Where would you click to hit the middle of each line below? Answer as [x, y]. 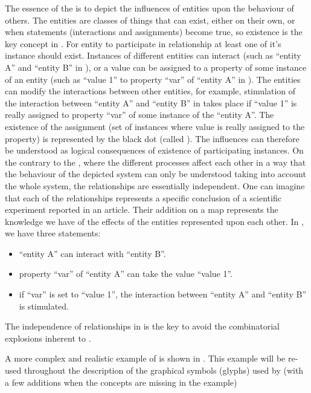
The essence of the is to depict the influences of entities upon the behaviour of [149, 8]
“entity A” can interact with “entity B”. [92, 253]
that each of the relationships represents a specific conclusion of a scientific [143, 197]
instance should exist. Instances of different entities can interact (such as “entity [153, 55]
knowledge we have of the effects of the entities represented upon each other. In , [154, 221]
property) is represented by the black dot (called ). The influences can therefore [152, 138]
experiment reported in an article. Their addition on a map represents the [142, 209]
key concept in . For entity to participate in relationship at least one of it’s [143, 43]
